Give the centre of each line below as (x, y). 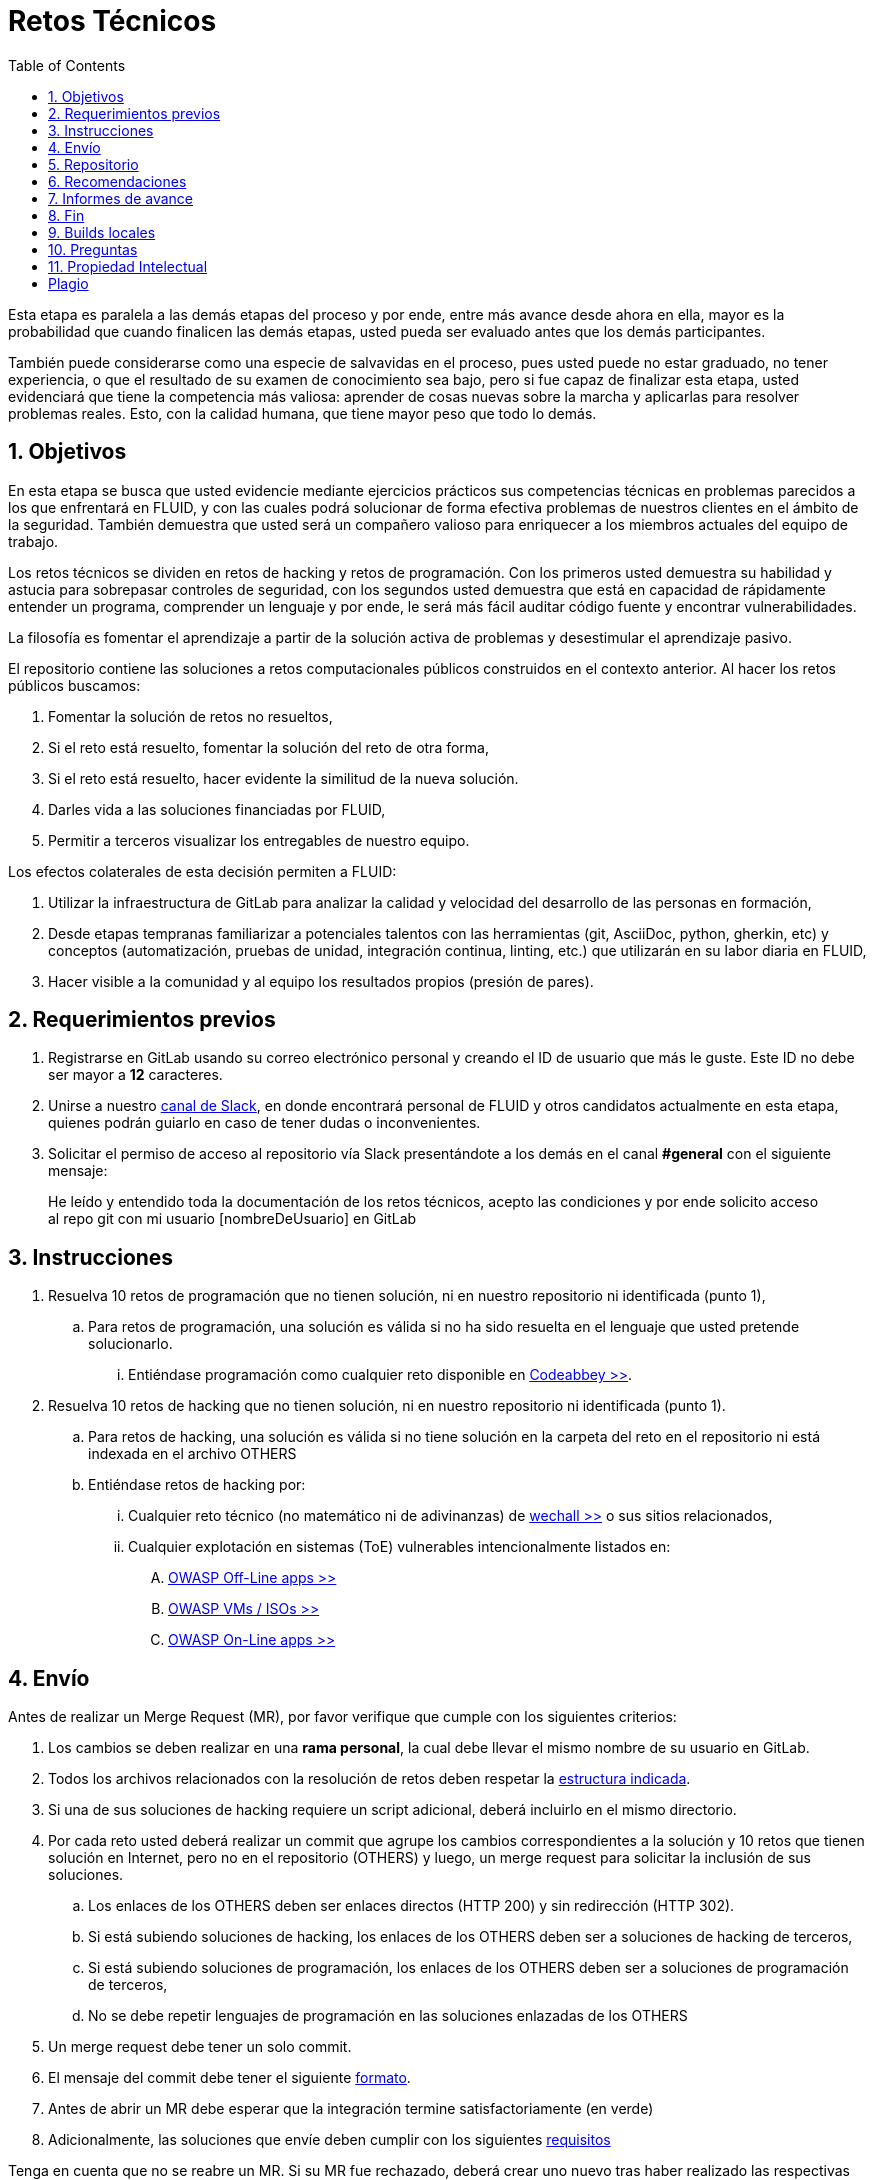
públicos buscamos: (74, 685)
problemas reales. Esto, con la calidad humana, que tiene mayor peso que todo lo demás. (302, 413)
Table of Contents (67, 65)
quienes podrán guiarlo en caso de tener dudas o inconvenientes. (264, 1123)
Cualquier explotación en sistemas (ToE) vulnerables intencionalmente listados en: (399, 1547)
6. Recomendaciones (117, 181)
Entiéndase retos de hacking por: (197, 1485)
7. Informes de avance (121, 198)
